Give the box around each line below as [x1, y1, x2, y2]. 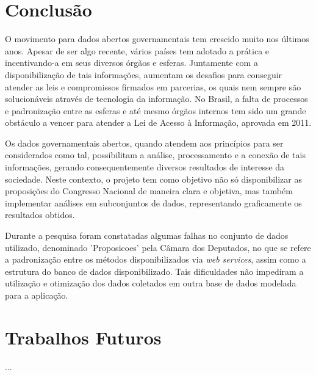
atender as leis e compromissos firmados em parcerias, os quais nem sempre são [5, 80, 301, 93]
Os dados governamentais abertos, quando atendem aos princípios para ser [5, 136, 284, 149]
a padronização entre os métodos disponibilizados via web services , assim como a [5, 253, 306, 266]
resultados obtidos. [5, 208, 75, 221]
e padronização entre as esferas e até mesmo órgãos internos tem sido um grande [5, 104, 306, 117]
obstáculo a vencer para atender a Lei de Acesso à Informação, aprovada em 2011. [5, 116, 312, 129]
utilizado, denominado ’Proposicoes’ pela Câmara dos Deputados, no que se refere [5, 241, 311, 253]
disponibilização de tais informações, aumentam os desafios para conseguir [5, 68, 282, 81]
